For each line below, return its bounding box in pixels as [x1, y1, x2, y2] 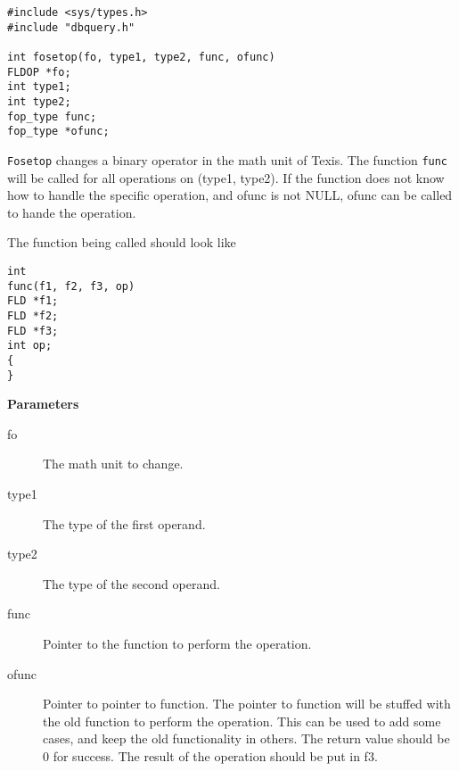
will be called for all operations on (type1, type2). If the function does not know [7, 168, 445, 187]
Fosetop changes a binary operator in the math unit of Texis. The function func [7, 150, 448, 169]
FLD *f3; [7, 324, 59, 337]
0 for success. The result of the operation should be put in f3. [43, 746, 378, 765]
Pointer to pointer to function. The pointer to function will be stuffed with [43, 694, 451, 713]
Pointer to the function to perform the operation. [43, 634, 312, 652]
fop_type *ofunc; [7, 125, 110, 138]
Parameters [7, 394, 79, 413]
